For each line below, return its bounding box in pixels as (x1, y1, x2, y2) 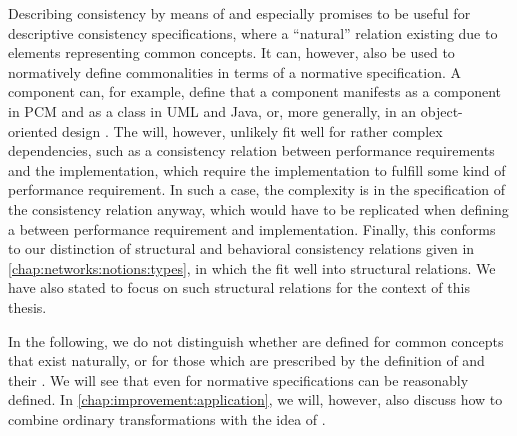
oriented (8, 120, 58, 141)
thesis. (8, 296, 47, 317)
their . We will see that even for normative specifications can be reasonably (8, 369, 469, 390)
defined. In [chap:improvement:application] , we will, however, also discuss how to (8, 389, 503, 410)
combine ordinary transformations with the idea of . (8, 408, 326, 429)
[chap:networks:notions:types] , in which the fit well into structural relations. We (8, 257, 496, 278)
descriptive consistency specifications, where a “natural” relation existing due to (8, 22, 498, 43)
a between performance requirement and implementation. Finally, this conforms (8, 218, 496, 239)
